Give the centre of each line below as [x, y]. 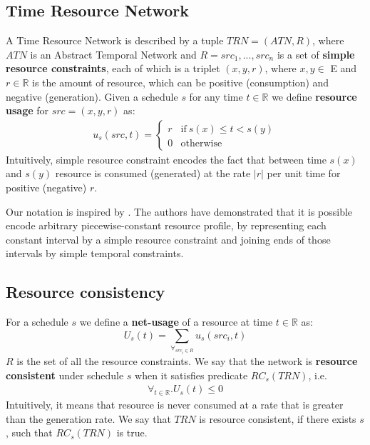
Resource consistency [86, 292]
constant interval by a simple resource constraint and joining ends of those [168, 239]
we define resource [314, 96]
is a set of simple [316, 54]
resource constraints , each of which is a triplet [113, 68]
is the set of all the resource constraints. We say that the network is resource [187, 361]
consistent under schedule [65, 375]
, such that [29, 432]
